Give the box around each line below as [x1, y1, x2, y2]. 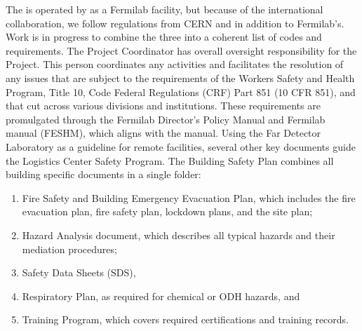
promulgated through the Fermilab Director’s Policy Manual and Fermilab [6, 112, 326, 126]
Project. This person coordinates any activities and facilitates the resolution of [6, 57, 344, 72]
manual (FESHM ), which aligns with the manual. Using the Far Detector [6, 126, 321, 140]
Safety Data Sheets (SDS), [22, 265, 136, 280]
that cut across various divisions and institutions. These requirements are [6, 98, 321, 113]
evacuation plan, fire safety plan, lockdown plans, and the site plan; [22, 204, 313, 219]
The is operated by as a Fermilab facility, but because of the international [6, 2, 323, 16]
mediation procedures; [22, 241, 117, 256]
